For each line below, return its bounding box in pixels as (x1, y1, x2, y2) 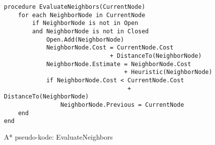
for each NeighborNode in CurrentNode (18, 11, 145, 19)
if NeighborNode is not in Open (32, 20, 139, 27)
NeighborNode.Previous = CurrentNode (60, 101, 184, 108)
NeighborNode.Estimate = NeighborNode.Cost (46, 60, 191, 68)
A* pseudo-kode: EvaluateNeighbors (4, 131, 113, 142)
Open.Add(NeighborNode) (46, 36, 124, 43)
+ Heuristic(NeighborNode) (124, 69, 213, 76)
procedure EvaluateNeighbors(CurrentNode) (4, 3, 145, 10)
